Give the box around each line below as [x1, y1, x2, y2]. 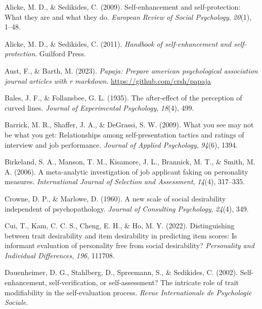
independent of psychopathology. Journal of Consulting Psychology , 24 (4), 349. [5, 203, 249, 214]
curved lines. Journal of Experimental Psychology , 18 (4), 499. [5, 102, 194, 113]
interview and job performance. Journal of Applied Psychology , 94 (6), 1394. [5, 139, 238, 150]
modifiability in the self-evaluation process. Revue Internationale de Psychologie [5, 287, 252, 297]
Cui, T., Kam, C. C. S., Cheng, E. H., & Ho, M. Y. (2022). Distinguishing [5, 220, 235, 231]
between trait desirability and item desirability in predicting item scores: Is [5, 230, 237, 241]
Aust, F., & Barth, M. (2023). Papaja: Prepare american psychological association [5, 65, 258, 76]
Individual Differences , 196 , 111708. [5, 250, 115, 260]
